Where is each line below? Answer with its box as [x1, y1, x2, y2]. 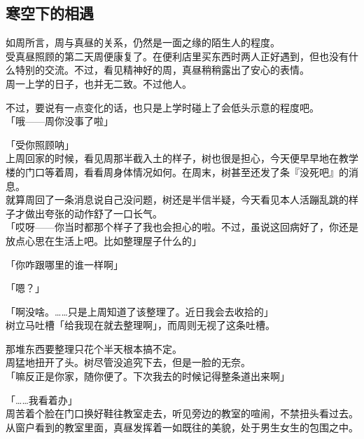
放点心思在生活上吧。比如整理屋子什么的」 [6, 233, 202, 248]
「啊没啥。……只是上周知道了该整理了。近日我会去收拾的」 [6, 304, 274, 318]
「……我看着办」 [6, 392, 78, 407]
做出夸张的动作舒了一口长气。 [24, 205, 162, 220]
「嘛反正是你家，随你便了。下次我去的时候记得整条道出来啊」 [6, 369, 290, 384]
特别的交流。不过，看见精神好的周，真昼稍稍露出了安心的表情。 [15, 62, 309, 77]
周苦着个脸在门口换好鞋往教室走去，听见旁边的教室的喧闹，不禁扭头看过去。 [6, 406, 358, 421]
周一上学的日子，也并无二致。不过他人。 [6, 76, 192, 90]
